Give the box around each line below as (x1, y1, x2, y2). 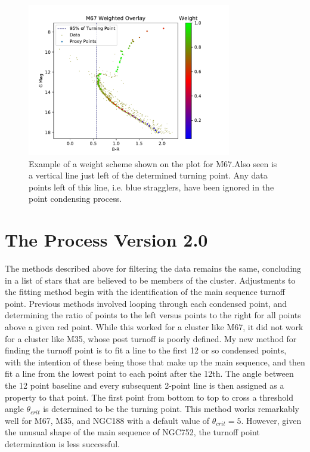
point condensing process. (29, 192, 122, 205)
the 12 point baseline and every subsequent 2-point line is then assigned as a (5, 379, 284, 392)
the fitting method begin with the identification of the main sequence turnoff (5, 285, 285, 298)
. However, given (241, 414, 302, 426)
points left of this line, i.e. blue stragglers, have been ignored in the (29, 180, 274, 193)
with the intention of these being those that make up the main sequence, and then (5, 355, 305, 368)
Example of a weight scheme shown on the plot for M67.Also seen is (29, 157, 277, 170)
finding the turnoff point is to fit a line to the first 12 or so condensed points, (5, 344, 287, 356)
